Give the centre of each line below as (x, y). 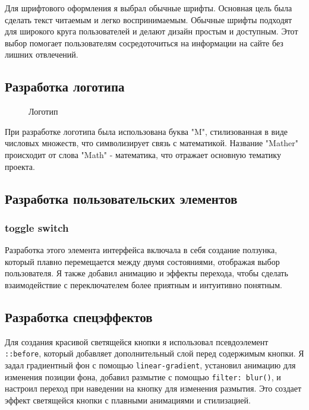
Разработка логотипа (65, 86)
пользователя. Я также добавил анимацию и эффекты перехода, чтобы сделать (146, 273)
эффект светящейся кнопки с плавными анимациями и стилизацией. (128, 400)
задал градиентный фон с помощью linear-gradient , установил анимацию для (150, 365)
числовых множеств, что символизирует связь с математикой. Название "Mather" (152, 143)
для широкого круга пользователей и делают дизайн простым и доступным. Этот (152, 31)
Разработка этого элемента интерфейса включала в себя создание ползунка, (141, 250)
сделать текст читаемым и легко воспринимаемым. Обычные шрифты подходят (149, 19)
